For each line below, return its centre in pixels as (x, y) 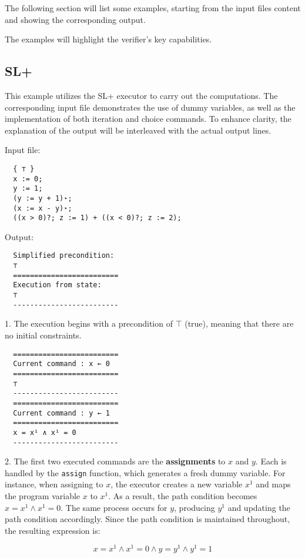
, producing (195, 507)
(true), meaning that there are (239, 323)
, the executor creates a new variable (177, 484)
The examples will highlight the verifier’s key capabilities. (108, 39)
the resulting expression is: (53, 530)
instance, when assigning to (54, 484)
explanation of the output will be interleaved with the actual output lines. (138, 130)
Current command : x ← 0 (61, 364)
